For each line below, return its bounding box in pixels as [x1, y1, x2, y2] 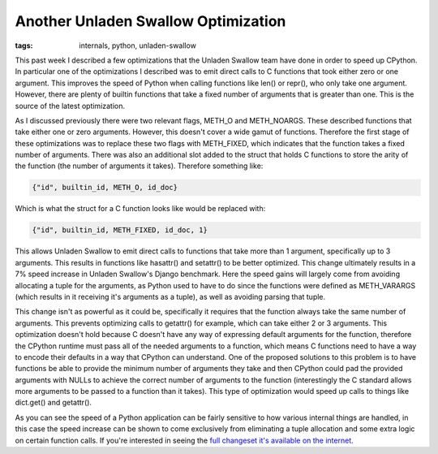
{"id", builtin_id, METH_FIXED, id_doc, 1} [32, 226, 208, 235]
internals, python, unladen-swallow [79, 41, 196, 50]
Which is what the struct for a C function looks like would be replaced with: [15, 204, 266, 214]
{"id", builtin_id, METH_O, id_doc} [32, 183, 178, 192]
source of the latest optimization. [15, 101, 126, 110]
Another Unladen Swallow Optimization [15, 12, 286, 30]
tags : [15, 41, 33, 50]
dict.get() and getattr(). [15, 398, 92, 408]
